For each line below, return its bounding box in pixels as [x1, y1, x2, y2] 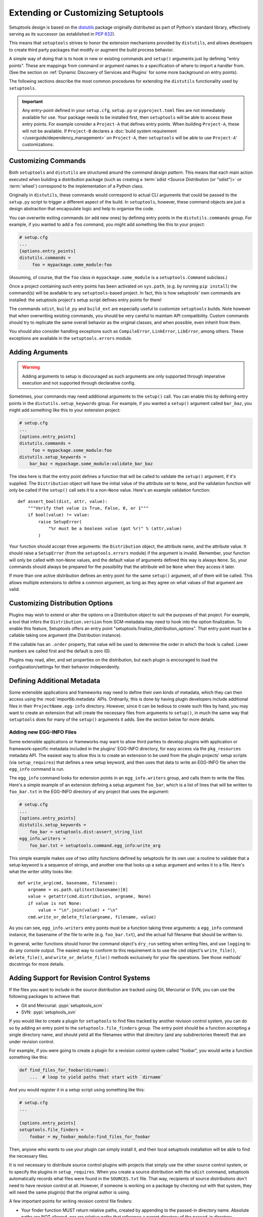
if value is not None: [27, 901, 82, 906]
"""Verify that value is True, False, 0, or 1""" [27, 505, 149, 511]
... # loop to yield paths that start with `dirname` [29, 1074, 163, 1080]
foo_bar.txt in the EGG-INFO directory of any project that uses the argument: [9, 789, 169, 794]
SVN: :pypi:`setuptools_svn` [21, 1009, 77, 1015]
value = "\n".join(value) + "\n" [38, 907, 118, 913]
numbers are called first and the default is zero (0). [9, 648, 112, 654]
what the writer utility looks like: [9, 869, 73, 875]
